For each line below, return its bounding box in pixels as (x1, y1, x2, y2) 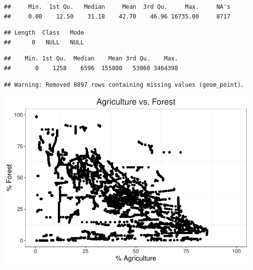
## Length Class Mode (4, 29, 84, 37)
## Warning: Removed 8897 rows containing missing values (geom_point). (4, 81, 244, 88)
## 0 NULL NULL (4, 39, 84, 46)
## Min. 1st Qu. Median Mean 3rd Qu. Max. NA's (4, 3, 231, 10)
